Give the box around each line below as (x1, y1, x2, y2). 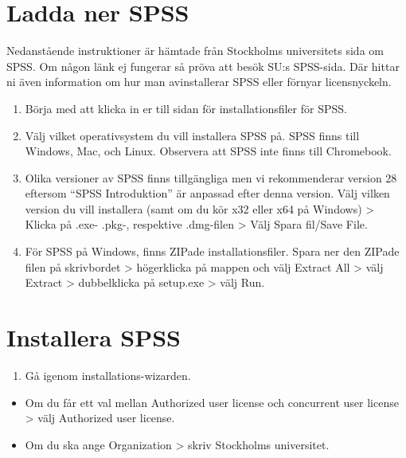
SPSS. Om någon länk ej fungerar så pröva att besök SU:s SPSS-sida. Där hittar (6, 57, 400, 74)
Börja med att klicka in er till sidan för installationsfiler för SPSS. (25, 100, 347, 116)
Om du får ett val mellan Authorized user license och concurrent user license (25, 393, 399, 410)
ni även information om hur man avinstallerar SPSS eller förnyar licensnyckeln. (6, 73, 392, 90)
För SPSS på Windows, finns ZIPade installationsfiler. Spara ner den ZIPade (25, 243, 400, 260)
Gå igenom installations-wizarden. (25, 366, 191, 383)
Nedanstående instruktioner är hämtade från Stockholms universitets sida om (6, 42, 384, 59)
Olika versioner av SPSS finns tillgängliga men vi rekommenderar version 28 (25, 169, 397, 186)
